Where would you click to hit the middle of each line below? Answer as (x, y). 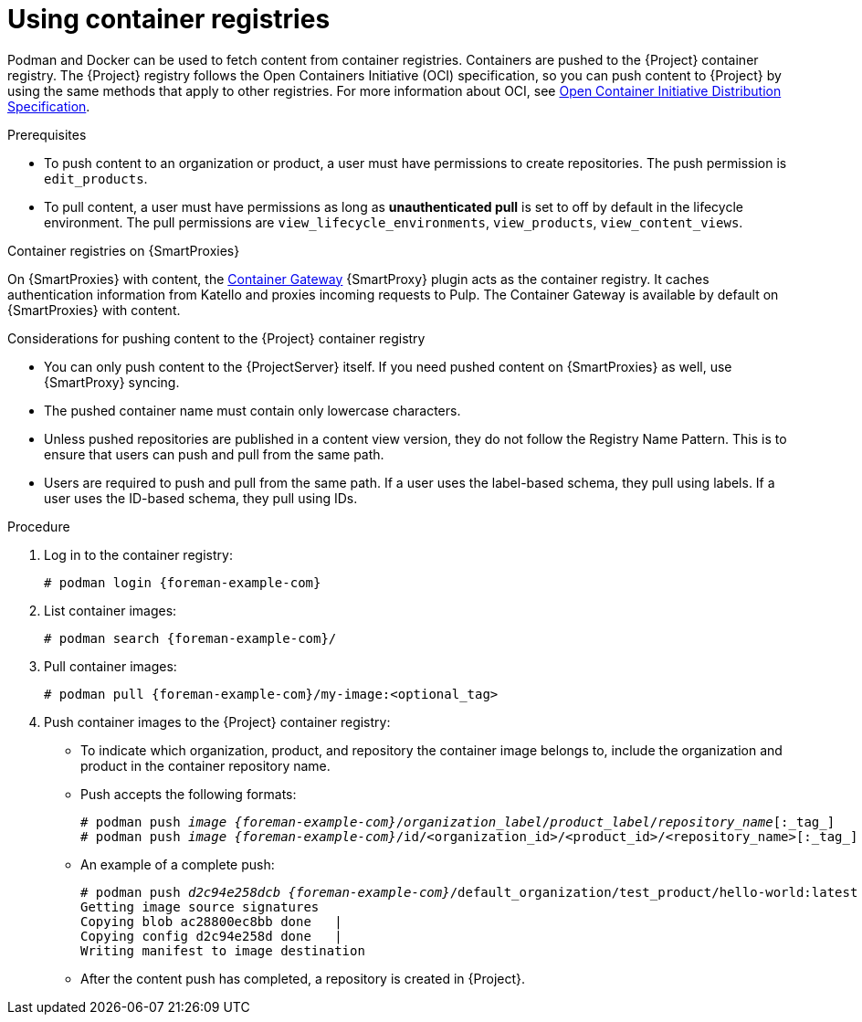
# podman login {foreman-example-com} (183, 582)
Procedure (39, 526)
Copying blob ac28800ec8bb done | (211, 921)
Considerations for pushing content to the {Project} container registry (216, 338)
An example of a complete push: (178, 864)
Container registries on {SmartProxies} (124, 250)
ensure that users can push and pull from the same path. (214, 454)
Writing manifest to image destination (223, 950)
